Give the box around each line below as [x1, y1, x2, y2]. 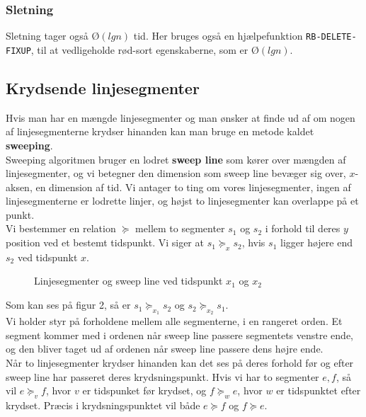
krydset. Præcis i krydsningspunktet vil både [6, 398, 200, 413]
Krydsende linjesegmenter [6, 76, 200, 98]
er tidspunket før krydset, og [82, 383, 207, 398]
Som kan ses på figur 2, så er [6, 297, 131, 312]
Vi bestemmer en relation [6, 221, 116, 236]
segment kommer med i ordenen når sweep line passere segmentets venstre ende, [6, 327, 354, 342]
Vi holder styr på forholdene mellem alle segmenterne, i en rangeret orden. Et [6, 314, 343, 329]
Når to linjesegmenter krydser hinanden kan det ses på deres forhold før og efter [6, 355, 354, 370]
